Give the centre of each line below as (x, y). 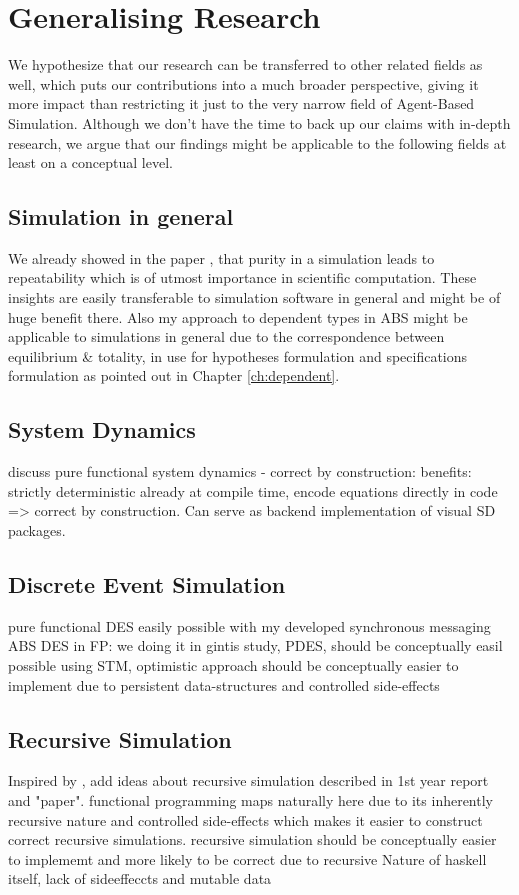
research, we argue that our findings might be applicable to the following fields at (257, 142)
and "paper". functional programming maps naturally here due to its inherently (250, 800)
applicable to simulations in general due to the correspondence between (226, 336)
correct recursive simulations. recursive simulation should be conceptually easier (252, 839)
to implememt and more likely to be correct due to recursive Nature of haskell (247, 858)
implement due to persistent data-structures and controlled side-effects (224, 684)
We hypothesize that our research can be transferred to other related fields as (245, 64)
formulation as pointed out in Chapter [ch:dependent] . (174, 375)
